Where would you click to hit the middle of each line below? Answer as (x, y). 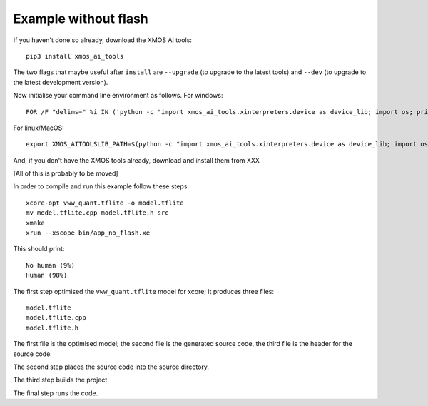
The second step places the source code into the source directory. (111, 367)
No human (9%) (50, 265)
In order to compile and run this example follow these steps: (101, 186)
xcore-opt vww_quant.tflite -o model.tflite (105, 203)
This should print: (39, 249)
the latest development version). (61, 82)
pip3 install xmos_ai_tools (75, 56)
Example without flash (81, 19)
